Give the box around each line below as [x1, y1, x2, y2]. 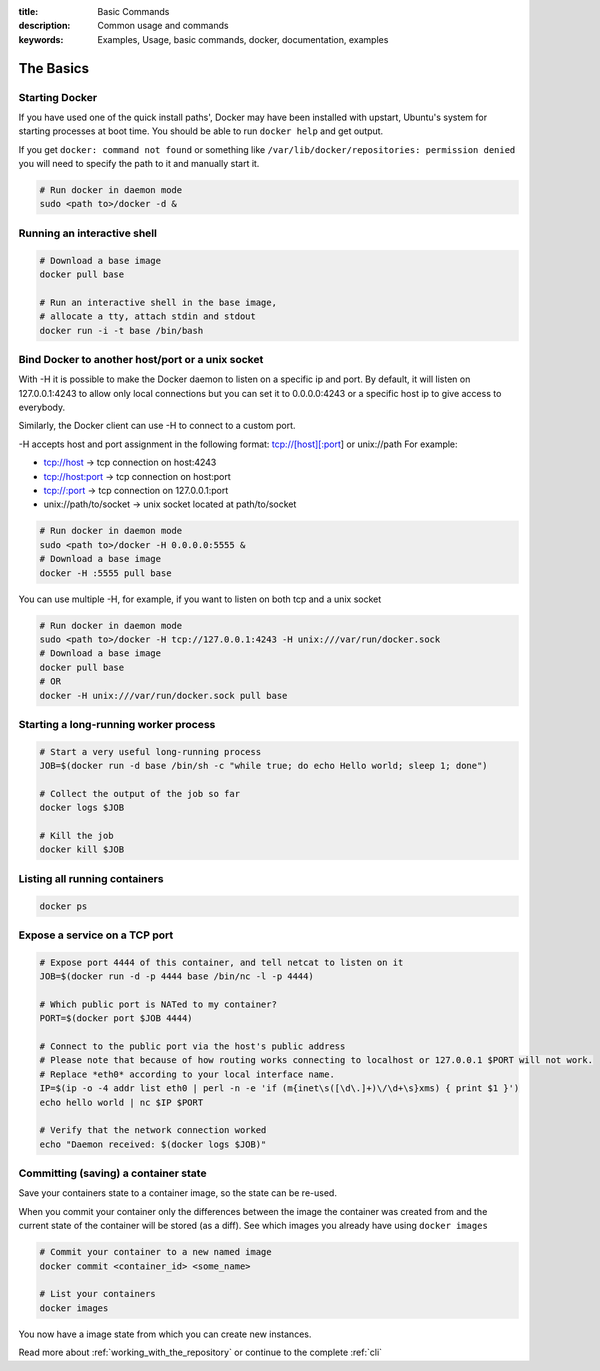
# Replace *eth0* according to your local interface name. [39, 1068, 335, 1080]
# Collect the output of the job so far [39, 788, 240, 799]
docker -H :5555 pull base [39, 567, 172, 579]
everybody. [18, 401, 65, 414]
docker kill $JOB [39, 844, 125, 855]
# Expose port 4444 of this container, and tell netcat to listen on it [39, 956, 404, 968]
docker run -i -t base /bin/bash [39, 325, 204, 336]
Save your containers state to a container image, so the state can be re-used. [18, 1187, 337, 1199]
